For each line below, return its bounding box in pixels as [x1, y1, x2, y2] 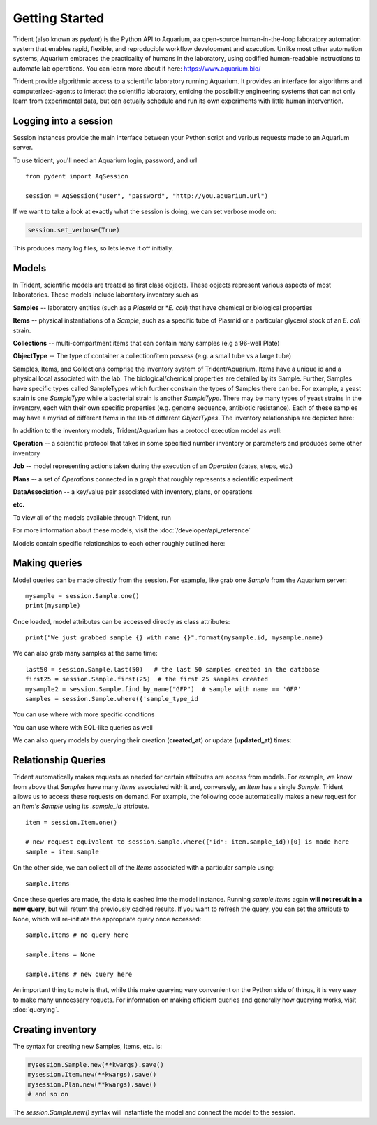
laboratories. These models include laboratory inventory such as [13, 290, 198, 299]
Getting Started [13, 10, 105, 26]
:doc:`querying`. [13, 1005, 59, 1014]
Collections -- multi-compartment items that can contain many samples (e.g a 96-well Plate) [13, 339, 280, 347]
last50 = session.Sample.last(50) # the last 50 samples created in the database [25, 665, 320, 673]
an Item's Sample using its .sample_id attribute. [13, 802, 149, 811]
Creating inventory [13, 1024, 97, 1035]
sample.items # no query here [25, 931, 129, 939]
